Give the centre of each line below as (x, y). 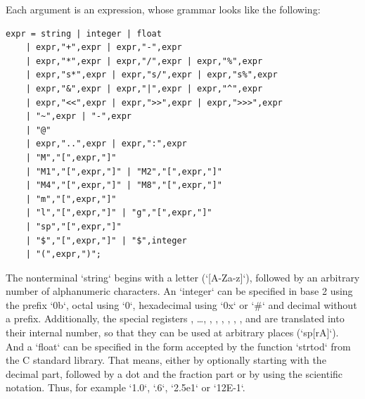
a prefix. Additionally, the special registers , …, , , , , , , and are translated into (175, 318)
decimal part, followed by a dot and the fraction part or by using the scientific (174, 373)
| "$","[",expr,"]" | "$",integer (106, 240)
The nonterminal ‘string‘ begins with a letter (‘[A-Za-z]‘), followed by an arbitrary (183, 277)
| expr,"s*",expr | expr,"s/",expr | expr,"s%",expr (152, 75)
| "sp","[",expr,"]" (73, 226)
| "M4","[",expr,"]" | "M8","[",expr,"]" (124, 185)
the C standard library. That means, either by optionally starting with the (166, 360)
